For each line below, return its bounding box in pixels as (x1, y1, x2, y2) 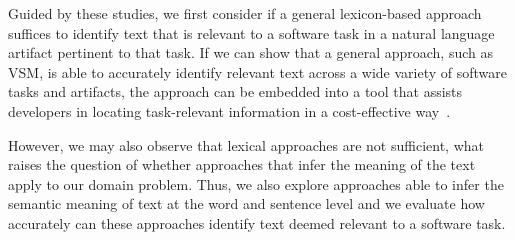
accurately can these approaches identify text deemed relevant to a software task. (8, 212, 506, 233)
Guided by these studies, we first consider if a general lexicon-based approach (8, 3, 482, 23)
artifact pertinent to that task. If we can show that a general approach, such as (8, 42, 494, 63)
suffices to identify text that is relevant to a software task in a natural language (8, 22, 495, 43)
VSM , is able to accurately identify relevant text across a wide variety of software (8, 61, 508, 82)
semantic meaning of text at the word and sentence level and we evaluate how (8, 193, 485, 214)
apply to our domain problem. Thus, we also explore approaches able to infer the (8, 173, 504, 194)
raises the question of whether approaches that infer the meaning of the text (8, 154, 476, 175)
